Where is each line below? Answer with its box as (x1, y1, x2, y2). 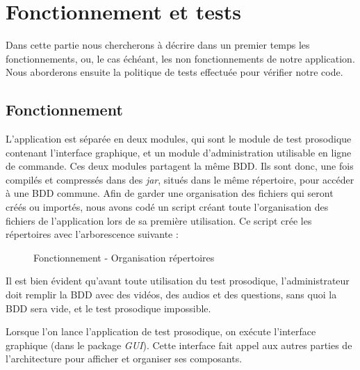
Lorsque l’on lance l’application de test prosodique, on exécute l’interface (6, 324, 316, 339)
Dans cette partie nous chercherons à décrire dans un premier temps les (6, 38, 310, 52)
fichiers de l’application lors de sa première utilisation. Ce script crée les (6, 213, 312, 227)
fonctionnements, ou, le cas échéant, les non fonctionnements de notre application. (6, 51, 355, 65)
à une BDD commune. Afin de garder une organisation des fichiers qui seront (6, 186, 334, 200)
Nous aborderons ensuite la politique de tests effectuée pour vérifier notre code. (6, 65, 343, 79)
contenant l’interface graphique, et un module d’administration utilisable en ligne (6, 145, 352, 159)
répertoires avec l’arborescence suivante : (6, 227, 179, 241)
